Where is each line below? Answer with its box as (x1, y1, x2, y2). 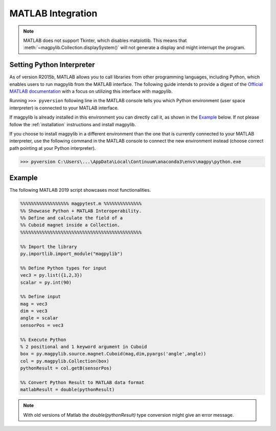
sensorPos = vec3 (20, 322, 64, 328)
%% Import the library (20, 243, 77, 249)
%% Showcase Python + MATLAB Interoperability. (20, 208, 142, 214)
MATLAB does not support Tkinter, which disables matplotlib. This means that (23, 37, 187, 43)
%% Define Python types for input (20, 265, 107, 271)
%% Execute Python (20, 336, 66, 343)
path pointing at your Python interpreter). (9, 145, 96, 151)
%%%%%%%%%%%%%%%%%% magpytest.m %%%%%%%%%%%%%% (20, 201, 142, 207)
